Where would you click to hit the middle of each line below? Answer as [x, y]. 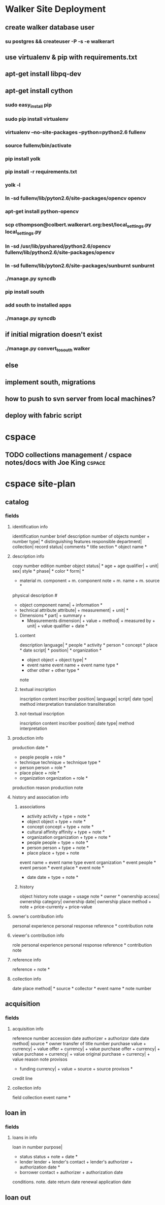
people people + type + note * [58, 842]
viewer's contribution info [38, 935]
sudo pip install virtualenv [37, 119]
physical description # [35, 595]
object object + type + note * [56, 821]
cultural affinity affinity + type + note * [66, 832]
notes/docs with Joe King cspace [55, 463]
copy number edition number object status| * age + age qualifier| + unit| [85, 566]
